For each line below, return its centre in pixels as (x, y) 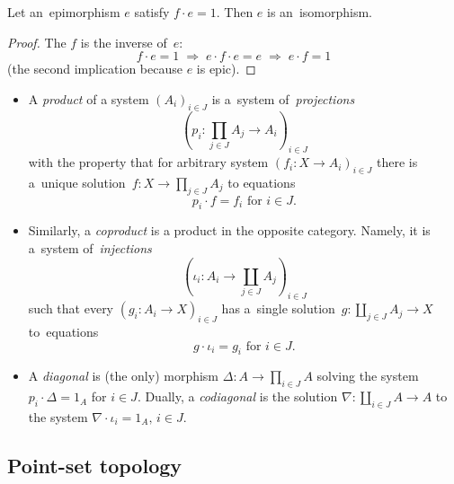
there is (397, 162)
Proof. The (37, 42)
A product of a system (89, 98)
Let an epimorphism (64, 12)
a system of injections (90, 248)
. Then (235, 12)
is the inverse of (124, 42)
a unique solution (77, 182)
